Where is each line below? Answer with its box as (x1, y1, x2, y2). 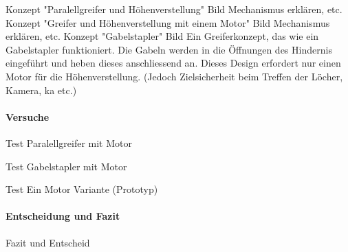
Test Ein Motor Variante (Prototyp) (6, 182, 158, 196)
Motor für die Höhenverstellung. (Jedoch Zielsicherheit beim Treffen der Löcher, (6, 69, 343, 83)
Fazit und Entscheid (6, 235, 90, 249)
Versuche (6, 109, 50, 124)
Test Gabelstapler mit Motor (6, 159, 127, 173)
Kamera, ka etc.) (6, 82, 77, 97)
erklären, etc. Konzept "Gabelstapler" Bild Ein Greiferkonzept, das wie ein (6, 29, 319, 43)
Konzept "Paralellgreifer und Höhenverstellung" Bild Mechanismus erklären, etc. (6, 2, 342, 16)
